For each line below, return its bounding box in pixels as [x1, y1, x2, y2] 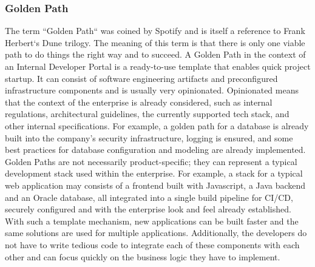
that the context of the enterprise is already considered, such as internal [5, 95, 273, 108]
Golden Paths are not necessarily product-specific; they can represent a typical [5, 155, 297, 167]
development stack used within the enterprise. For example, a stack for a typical [5, 167, 303, 180]
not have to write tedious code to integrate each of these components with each [5, 238, 300, 251]
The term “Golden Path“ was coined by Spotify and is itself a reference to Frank [5, 24, 305, 37]
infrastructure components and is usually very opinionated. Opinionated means [5, 84, 299, 96]
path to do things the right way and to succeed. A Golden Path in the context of [5, 48, 306, 61]
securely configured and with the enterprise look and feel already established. [5, 203, 291, 215]
